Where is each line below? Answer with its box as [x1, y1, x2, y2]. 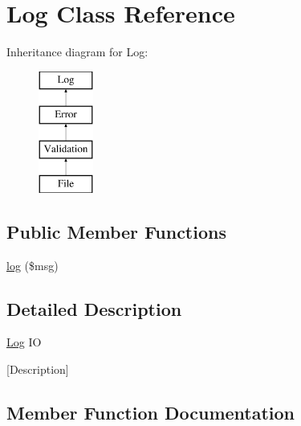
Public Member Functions [6, 219, 226, 244]
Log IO [6, 334, 42, 350]
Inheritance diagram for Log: [6, 43, 148, 60]
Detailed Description [6, 296, 182, 321]
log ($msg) [6, 256, 59, 273]
